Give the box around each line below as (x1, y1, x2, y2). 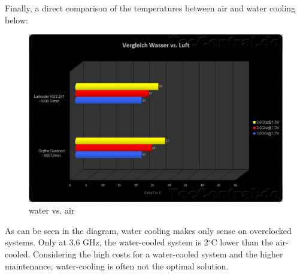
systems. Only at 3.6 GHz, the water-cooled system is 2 (5, 236, 208, 248)
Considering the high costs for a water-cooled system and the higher (33, 248, 283, 260)
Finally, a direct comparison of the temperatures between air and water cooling (5, 2, 296, 14)
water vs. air (29, 204, 75, 217)
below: (5, 13, 28, 26)
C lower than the (211, 236, 273, 248)
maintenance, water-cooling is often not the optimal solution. (5, 259, 229, 272)
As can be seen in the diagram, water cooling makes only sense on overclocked (5, 224, 292, 236)
